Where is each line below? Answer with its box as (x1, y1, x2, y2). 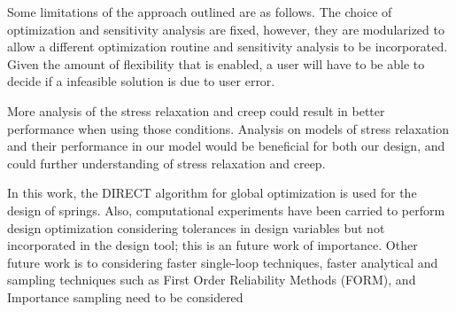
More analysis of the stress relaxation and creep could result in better (7, 101, 385, 120)
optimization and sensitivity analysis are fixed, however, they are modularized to (7, 19, 444, 38)
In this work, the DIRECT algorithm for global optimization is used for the (7, 183, 417, 202)
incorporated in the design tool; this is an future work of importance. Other (7, 236, 418, 254)
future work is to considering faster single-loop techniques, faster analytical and (7, 253, 438, 271)
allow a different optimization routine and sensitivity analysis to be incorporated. (7, 37, 448, 56)
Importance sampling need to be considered (7, 287, 243, 306)
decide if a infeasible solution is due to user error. (7, 72, 275, 90)
